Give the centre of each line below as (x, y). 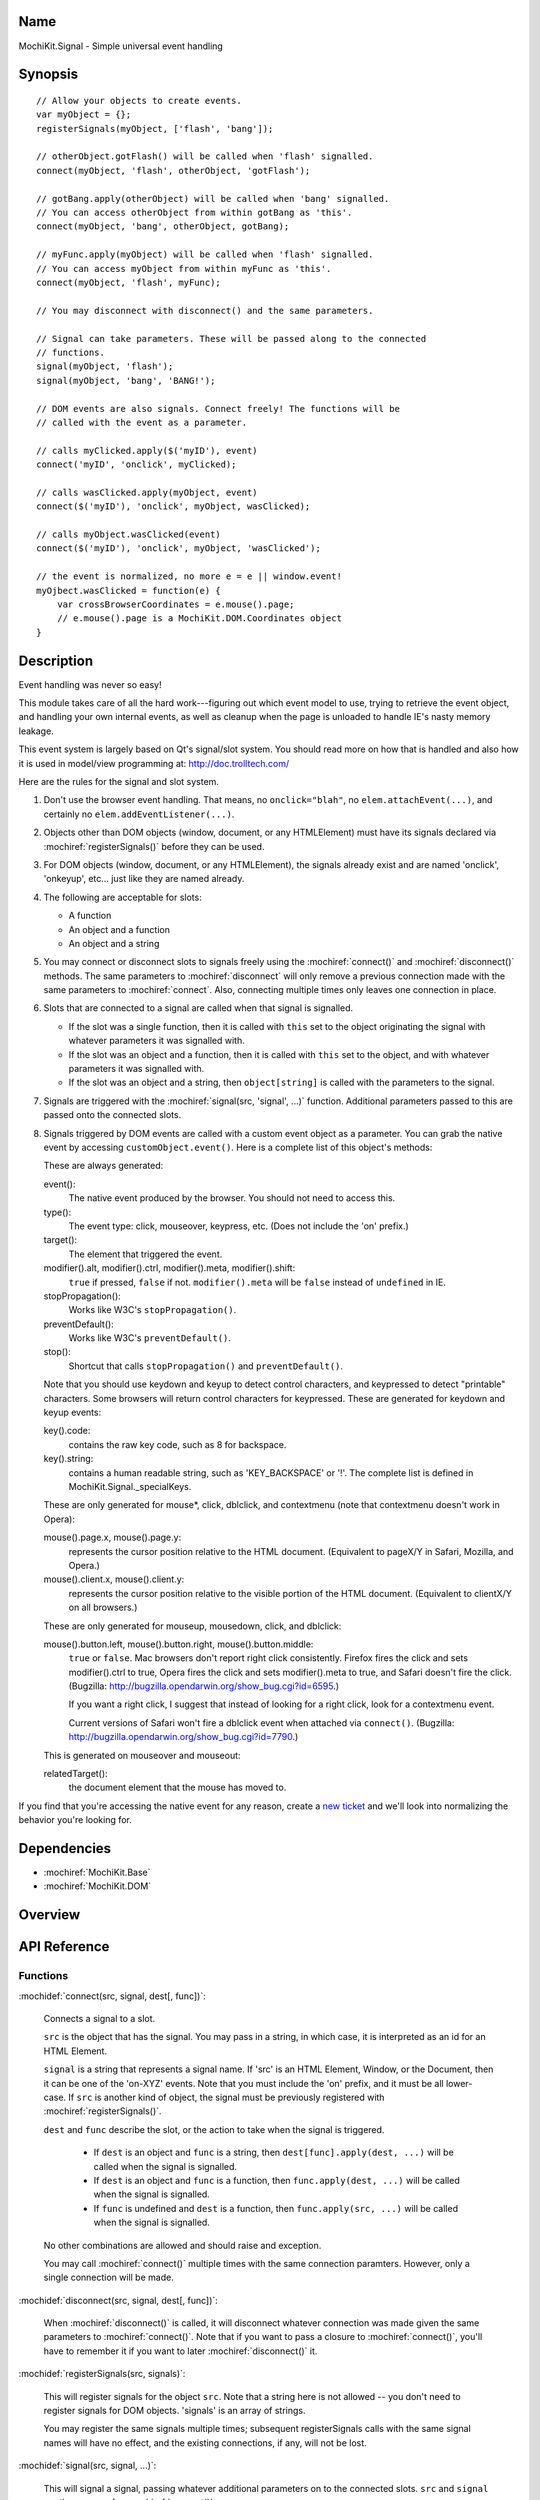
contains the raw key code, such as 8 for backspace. (177, 1444)
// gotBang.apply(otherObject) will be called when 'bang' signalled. (213, 198)
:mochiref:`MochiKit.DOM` (97, 1886)
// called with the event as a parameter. (142, 422)
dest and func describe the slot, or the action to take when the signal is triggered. (214, 2129)
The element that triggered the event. (145, 1254)
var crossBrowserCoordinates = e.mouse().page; (175, 604)
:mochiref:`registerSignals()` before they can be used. (154, 846)
